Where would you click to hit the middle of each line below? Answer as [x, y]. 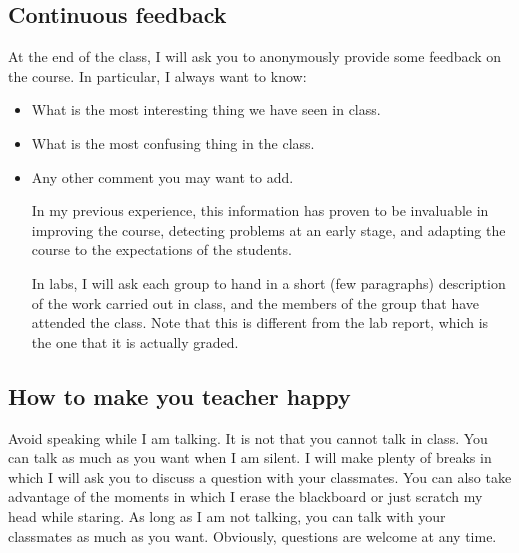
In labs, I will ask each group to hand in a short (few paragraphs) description [268, 282]
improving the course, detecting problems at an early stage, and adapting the [268, 229]
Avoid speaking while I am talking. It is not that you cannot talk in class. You [248, 437]
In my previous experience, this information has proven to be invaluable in [260, 210]
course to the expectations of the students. [161, 249]
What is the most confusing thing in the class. [173, 142]
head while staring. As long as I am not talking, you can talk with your [227, 515]
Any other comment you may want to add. [162, 176]
